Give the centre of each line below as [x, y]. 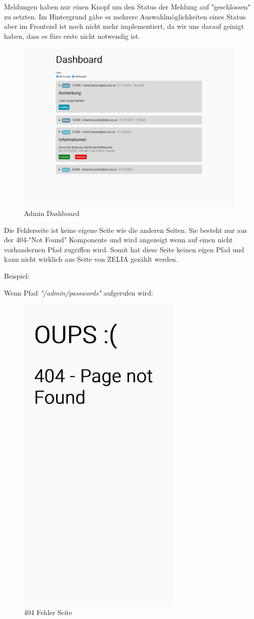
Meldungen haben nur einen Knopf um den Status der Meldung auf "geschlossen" [127, 6]
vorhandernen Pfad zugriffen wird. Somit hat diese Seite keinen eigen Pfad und [124, 249]
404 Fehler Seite [48, 612]
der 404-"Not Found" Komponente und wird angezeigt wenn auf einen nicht [119, 240]
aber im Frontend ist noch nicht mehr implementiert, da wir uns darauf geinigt [124, 26]
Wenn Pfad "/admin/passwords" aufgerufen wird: [79, 292]
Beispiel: [17, 275]
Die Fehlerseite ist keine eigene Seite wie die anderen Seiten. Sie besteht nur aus [126, 230]
